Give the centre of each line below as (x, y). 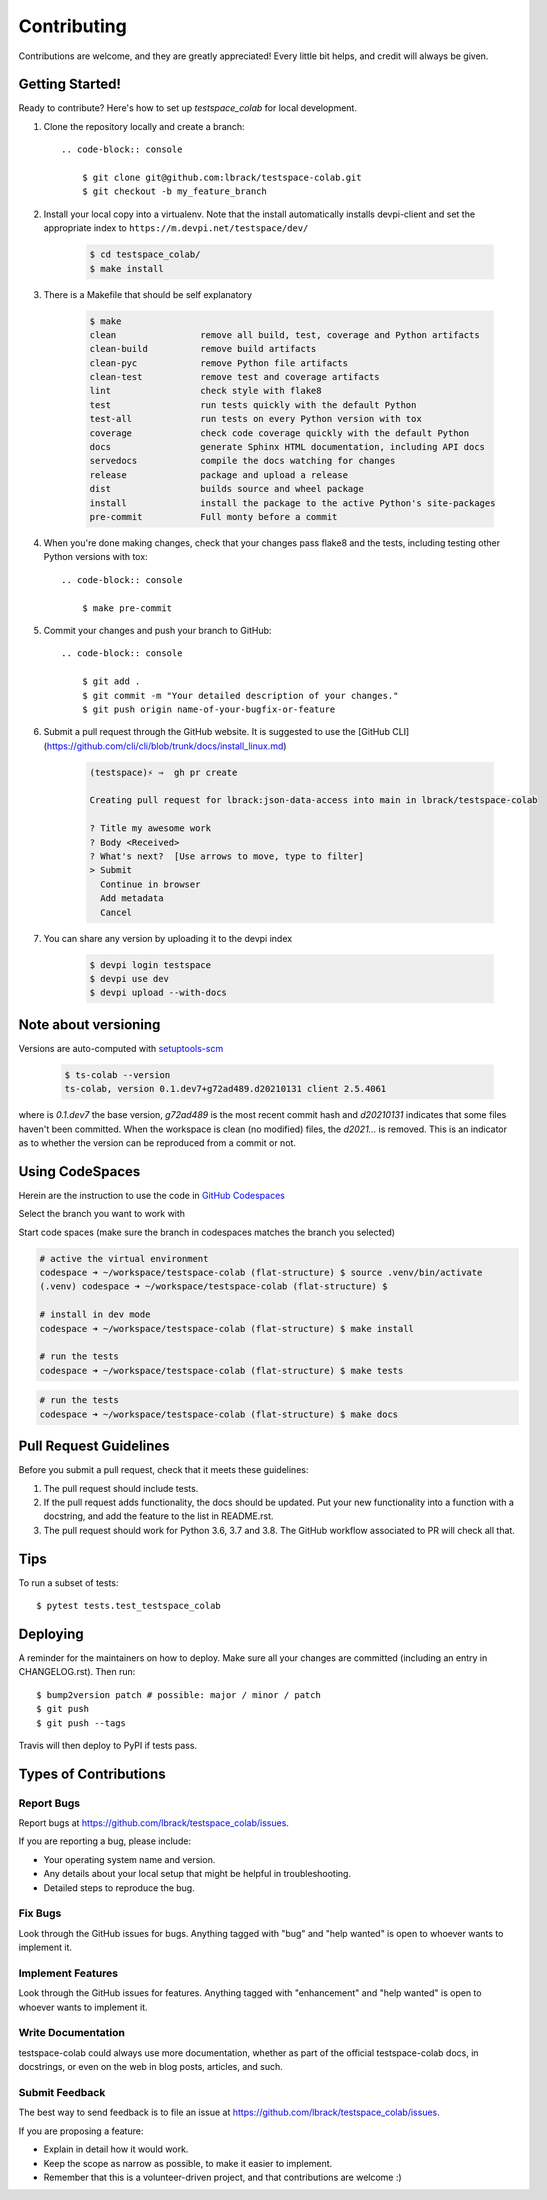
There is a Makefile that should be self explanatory (148, 294)
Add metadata (132, 898)
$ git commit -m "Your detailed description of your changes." (240, 695)
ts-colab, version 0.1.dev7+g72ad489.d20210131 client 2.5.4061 (225, 1089)
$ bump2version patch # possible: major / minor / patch (179, 1694)
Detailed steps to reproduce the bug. (119, 1887)
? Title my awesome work (150, 828)
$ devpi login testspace (150, 964)
